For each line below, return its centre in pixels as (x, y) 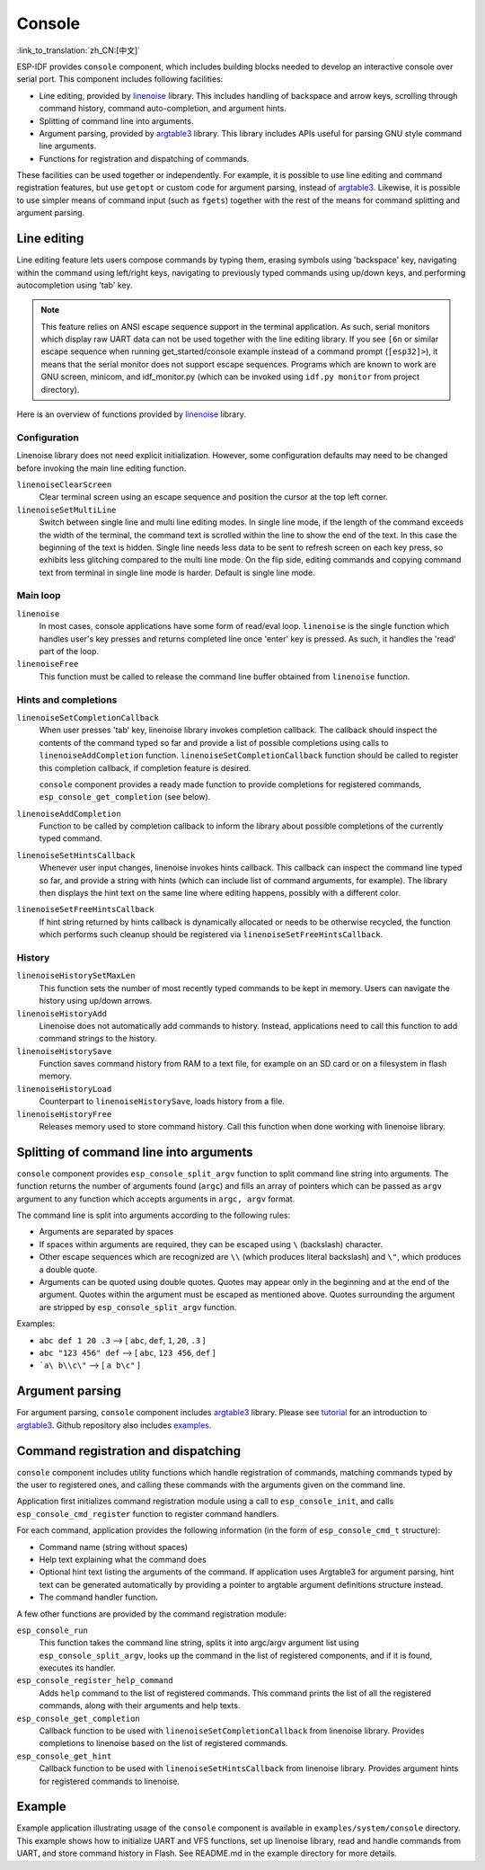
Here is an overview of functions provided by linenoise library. (131, 414)
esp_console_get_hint (64, 1756)
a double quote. (68, 1269)
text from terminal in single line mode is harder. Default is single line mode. (177, 572)
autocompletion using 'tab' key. (75, 285)
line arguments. (68, 146)
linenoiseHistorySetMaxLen (76, 976)
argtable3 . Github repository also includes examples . (114, 1425)
